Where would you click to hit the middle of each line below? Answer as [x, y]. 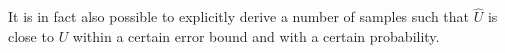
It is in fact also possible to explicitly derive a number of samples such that [239, 16]
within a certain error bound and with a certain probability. [256, 35]
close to [31, 35]
